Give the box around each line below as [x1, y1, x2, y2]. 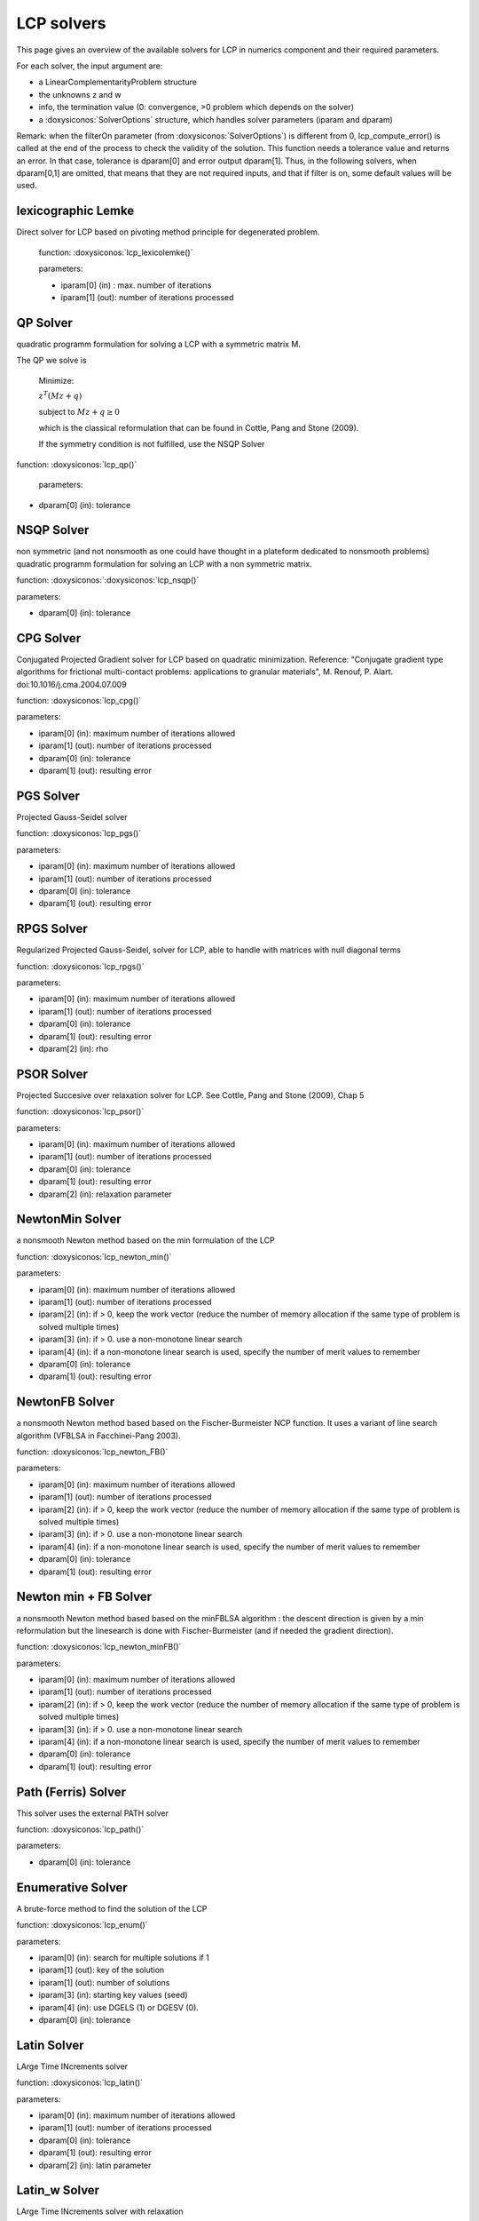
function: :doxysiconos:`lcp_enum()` [16, 1920, 148, 1930]
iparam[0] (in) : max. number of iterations [60, 280, 212, 291]
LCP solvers [16, 13, 106, 33]
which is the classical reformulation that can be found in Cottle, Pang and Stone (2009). [38, 422, 359, 433]
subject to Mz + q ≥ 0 [38, 406, 120, 417]
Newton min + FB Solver [16, 1589, 153, 1604]
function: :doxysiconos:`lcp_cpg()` [16, 696, 142, 706]
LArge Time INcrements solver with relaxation [16, 2206, 184, 2217]
